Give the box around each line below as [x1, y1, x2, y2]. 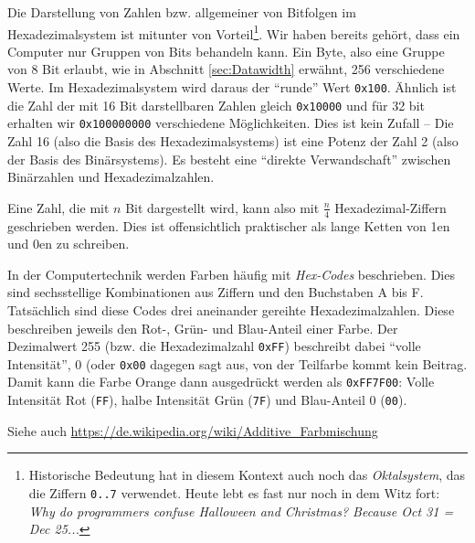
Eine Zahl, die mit [7, 197, 110, 217]
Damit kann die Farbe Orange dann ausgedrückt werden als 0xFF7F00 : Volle [7, 372, 435, 391]
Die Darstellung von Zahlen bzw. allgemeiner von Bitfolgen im [7, 3, 356, 21]
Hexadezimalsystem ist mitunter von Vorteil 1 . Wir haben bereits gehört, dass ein [7, 21, 460, 43]
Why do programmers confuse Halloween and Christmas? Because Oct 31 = [28, 501, 454, 520]
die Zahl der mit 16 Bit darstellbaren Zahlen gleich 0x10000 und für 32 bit [7, 95, 425, 114]
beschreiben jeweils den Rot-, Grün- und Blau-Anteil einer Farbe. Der [7, 318, 398, 337]
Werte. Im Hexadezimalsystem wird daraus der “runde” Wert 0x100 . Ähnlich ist [7, 78, 457, 97]
